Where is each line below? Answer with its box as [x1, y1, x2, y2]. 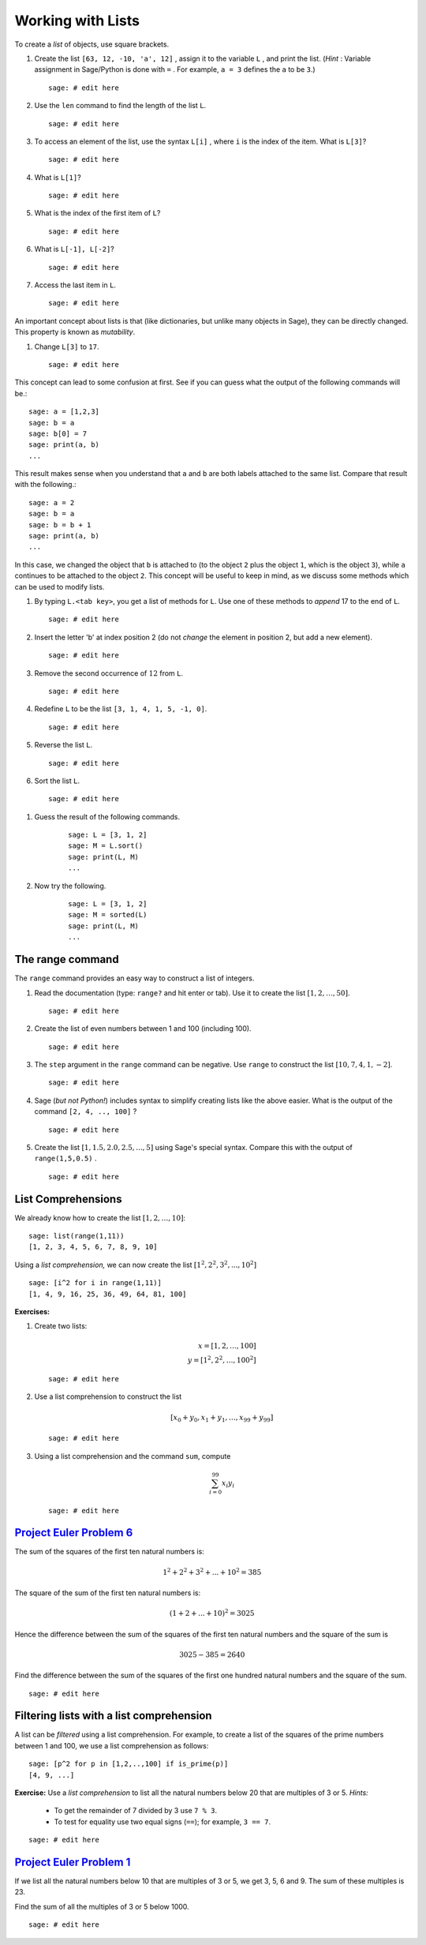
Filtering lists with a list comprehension [14, 1709, 212, 1722]
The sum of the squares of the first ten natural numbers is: [14, 1547, 204, 1557]
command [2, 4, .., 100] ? [34, 1107, 137, 1116]
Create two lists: [34, 1321, 88, 1331]
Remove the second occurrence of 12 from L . [34, 668, 184, 678]
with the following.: [14, 480, 77, 489]
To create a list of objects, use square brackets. [14, 39, 170, 49]
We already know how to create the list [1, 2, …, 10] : [14, 1212, 185, 1223]
